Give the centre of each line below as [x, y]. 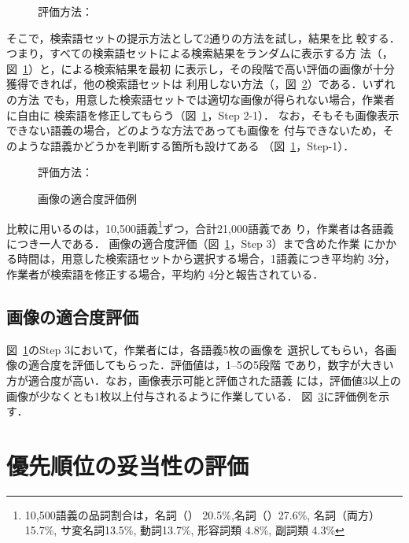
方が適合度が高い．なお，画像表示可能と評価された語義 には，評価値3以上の [204, 380]
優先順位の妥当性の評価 [128, 465]
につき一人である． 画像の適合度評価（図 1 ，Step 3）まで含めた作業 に [191, 243]
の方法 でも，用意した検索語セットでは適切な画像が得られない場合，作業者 [201, 99]
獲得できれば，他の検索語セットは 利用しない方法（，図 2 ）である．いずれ [201, 84]
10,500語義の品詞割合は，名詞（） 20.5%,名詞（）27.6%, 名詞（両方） [202, 514]
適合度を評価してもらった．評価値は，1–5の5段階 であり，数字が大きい [211, 365]
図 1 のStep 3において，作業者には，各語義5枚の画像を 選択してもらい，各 [196, 349]
